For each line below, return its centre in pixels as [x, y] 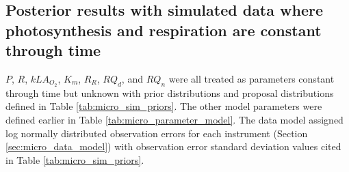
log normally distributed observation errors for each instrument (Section [157, 133]
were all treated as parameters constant [251, 78]
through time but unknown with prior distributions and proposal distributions [170, 92]
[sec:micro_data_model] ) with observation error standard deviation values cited [173, 146]
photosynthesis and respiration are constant [164, 30]
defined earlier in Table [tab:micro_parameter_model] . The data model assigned [174, 120]
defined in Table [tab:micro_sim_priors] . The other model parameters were [164, 106]
